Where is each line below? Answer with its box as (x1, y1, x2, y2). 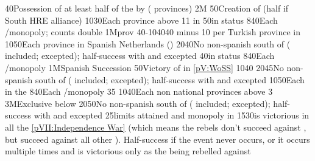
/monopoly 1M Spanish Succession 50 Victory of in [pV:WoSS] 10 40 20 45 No (5, 61, 284, 74)
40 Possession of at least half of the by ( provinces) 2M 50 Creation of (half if (5, 2, 289, 14)
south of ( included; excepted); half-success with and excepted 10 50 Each (35, 73, 305, 86)
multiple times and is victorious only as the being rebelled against (5, 145, 251, 157)
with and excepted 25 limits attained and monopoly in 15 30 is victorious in (34, 109, 310, 122)
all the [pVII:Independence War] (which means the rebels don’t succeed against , (5, 120, 306, 133)
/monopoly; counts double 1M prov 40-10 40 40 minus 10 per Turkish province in (5, 26, 301, 38)
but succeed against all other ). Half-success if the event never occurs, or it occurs (5, 132, 310, 145)
